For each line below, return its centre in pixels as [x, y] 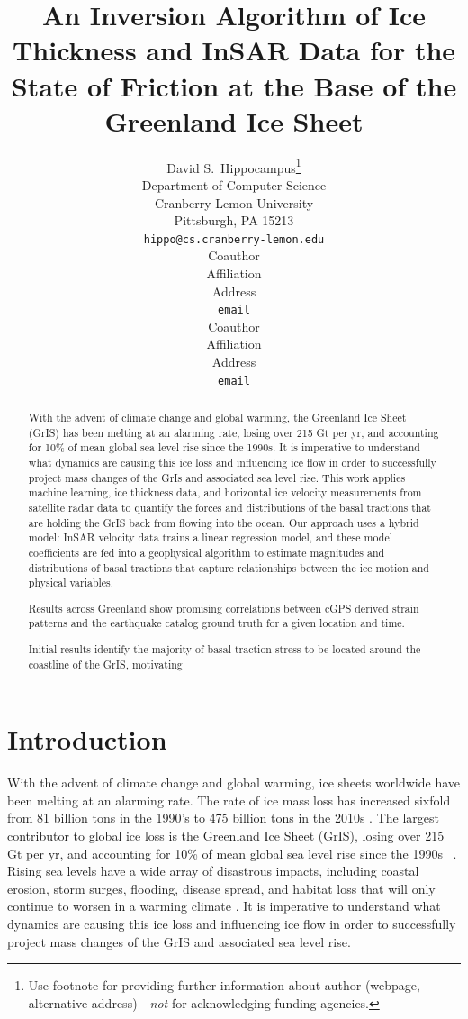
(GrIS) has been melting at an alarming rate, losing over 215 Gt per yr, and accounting [234, 432]
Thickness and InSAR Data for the [234, 50]
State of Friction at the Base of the [234, 85]
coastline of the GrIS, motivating [105, 664]
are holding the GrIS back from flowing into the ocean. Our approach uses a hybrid [224, 522]
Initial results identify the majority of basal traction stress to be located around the [225, 649]
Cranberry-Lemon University [234, 202]
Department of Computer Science [234, 184]
